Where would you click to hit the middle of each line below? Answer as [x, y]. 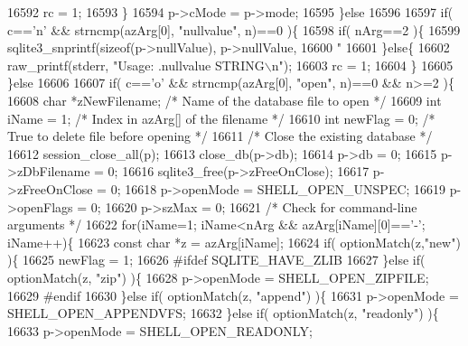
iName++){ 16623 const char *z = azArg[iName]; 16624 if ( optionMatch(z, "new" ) [234, 242]
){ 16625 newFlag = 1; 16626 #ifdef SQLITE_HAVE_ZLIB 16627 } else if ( [216, 260]
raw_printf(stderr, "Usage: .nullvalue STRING [136, 65]
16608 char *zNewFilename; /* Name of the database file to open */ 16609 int [225, 100]
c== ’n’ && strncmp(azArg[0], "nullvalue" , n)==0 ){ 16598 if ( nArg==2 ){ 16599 [234, 29]
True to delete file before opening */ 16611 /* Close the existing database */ [220, 136]
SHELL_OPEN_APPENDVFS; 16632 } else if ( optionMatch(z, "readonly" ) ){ [223, 313]
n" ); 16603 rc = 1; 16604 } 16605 [362, 65]
